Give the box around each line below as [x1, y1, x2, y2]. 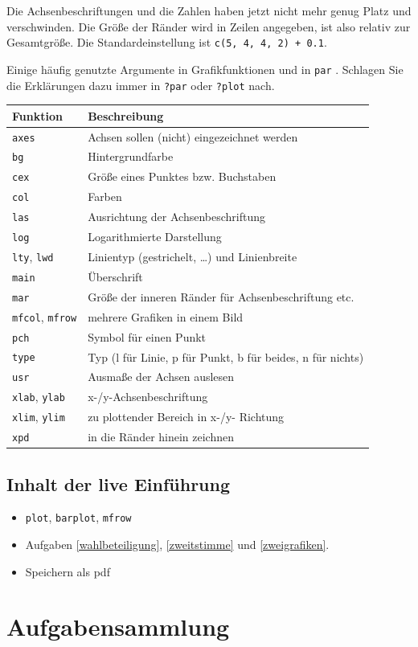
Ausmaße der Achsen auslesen [88, 368, 235, 385]
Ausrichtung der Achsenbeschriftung [88, 208, 266, 225]
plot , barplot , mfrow [25, 509, 132, 526]
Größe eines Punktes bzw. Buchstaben [88, 168, 277, 185]
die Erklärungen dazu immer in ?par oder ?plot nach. [6, 76, 275, 93]
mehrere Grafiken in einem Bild [88, 308, 244, 325]
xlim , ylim [12, 408, 65, 425]
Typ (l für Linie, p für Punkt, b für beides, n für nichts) [88, 348, 364, 365]
